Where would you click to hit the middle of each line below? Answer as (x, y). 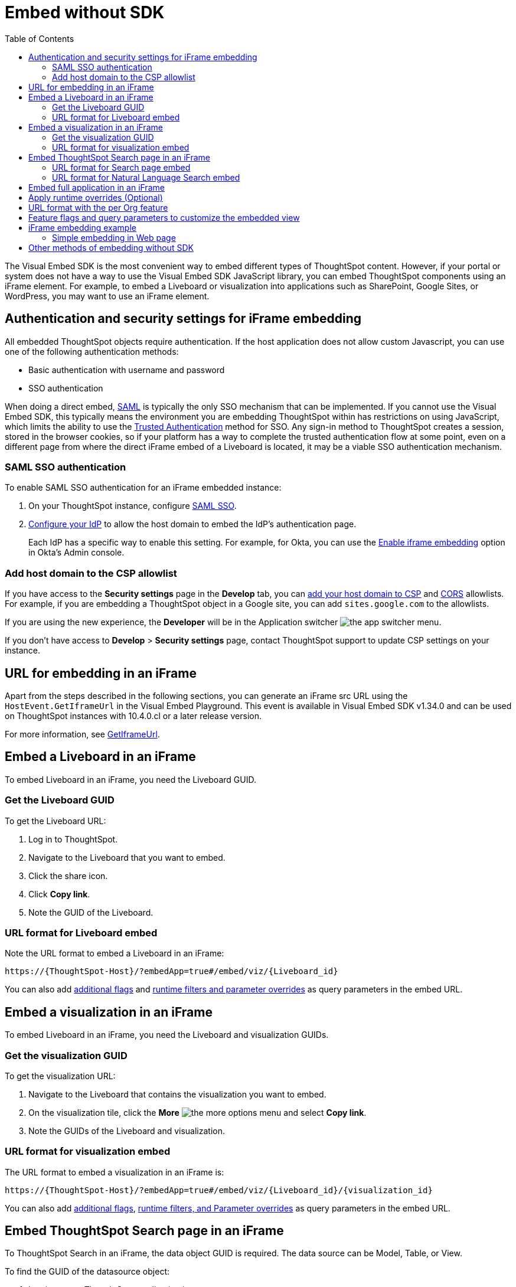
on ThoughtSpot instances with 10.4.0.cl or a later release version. (133, 716)
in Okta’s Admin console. (76, 553)
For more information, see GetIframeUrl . (82, 734)
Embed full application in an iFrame (97, 187)
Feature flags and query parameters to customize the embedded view (164, 217)
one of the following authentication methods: (92, 351)
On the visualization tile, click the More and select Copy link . (197, 1112)
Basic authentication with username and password (127, 370)
